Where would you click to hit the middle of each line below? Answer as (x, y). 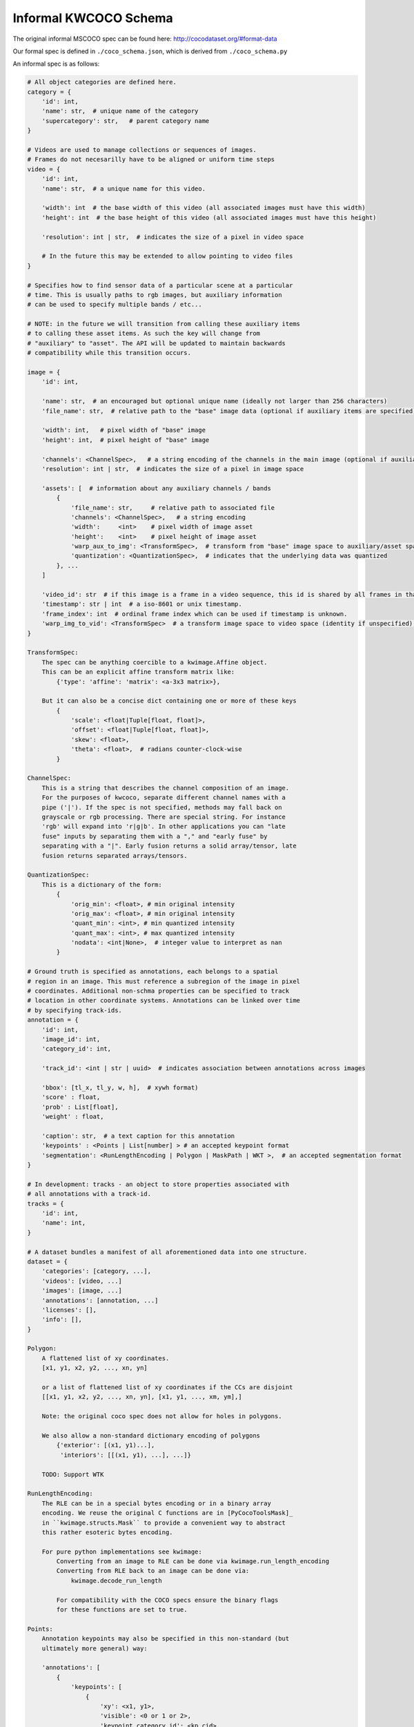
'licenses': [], (69, 1310)
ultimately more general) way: (95, 1648)
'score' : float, (71, 1097)
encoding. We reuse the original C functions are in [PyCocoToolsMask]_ (167, 1513)
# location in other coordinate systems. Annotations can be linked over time (164, 1001)
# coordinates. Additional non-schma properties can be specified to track (158, 991)
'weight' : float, (73, 1117)
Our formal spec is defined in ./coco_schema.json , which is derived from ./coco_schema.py (150, 51)
